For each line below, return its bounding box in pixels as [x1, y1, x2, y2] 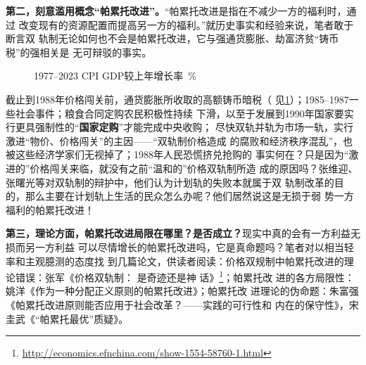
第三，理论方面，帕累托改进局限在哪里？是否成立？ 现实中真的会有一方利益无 [6, 226, 360, 241]
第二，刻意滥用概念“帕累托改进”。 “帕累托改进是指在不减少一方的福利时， [6, 4, 347, 18]
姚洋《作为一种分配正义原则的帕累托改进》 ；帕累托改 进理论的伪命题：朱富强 [6, 283, 359, 298]
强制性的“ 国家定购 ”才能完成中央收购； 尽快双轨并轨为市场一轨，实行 [34, 120, 353, 134]
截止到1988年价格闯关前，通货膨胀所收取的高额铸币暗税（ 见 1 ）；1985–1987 [6, 91, 349, 106]
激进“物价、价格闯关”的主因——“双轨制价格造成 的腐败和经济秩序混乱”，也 [6, 133, 353, 148]
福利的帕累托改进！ [6, 202, 94, 217]
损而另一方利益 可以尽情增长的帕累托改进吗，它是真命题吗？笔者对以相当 [6, 239, 344, 254]
